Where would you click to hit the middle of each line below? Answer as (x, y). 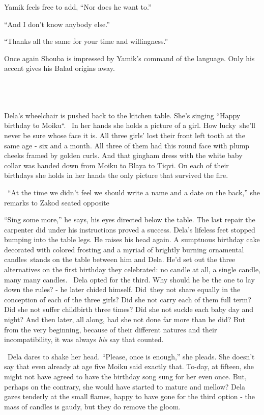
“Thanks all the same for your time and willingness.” (86, 41)
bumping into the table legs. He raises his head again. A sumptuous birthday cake (132, 239)
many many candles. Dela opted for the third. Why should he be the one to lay (129, 279)
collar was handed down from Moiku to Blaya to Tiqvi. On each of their (116, 165)
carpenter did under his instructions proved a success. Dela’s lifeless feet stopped (130, 229)
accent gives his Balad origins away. (60, 68)
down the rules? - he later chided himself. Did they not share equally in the (122, 289)
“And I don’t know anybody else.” (57, 24)
